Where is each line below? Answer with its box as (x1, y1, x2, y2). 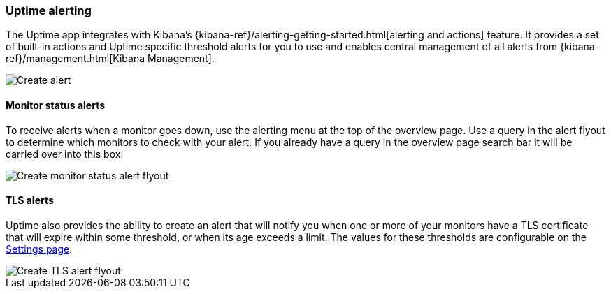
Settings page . (6, 242, 73, 255)
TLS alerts (6, 194, 54, 207)
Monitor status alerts (6, 98, 105, 111)
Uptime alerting (6, 3, 92, 17)
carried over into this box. (6, 147, 124, 160)
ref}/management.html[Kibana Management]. (6, 52, 215, 65)
